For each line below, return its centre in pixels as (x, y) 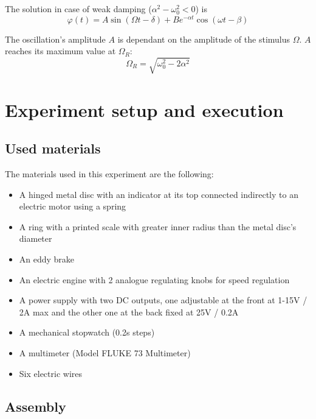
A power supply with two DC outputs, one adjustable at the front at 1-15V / (163, 300)
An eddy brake (47, 259)
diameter (36, 238)
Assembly (36, 406)
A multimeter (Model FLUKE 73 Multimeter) (105, 352)
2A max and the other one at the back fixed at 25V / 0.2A (129, 312)
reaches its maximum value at (60, 51)
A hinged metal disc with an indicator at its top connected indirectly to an (159, 194)
